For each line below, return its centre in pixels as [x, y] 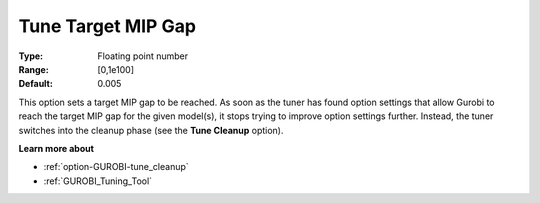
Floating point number [143, 56]
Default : [36, 84]
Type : [31, 56]
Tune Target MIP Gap [107, 26]
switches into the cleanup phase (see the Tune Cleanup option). [151, 130]
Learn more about [56, 148]
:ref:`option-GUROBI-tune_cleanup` [116, 167]
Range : [33, 69]
